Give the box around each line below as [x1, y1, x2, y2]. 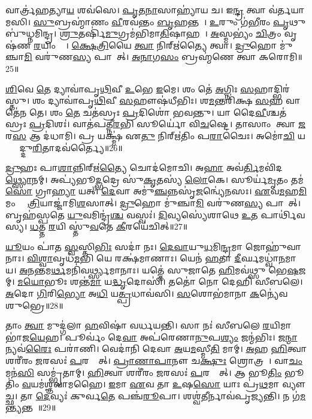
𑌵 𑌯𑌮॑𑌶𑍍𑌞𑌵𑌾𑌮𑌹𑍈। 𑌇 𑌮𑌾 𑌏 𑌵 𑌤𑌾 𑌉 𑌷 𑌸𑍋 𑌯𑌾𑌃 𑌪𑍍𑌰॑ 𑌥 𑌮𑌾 [22, 378, 280, 390]
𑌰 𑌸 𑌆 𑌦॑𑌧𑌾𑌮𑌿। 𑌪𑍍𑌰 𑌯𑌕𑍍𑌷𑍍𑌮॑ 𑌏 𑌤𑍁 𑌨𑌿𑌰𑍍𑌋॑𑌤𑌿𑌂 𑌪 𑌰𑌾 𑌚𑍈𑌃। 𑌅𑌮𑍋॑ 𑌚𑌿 [5, 129, 295, 141]
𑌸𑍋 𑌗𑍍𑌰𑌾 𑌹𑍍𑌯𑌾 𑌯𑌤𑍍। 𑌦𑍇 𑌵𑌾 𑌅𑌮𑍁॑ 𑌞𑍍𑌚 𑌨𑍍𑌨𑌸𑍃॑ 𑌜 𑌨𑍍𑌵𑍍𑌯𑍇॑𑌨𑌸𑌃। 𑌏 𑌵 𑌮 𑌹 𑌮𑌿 [5, 185, 307, 197]
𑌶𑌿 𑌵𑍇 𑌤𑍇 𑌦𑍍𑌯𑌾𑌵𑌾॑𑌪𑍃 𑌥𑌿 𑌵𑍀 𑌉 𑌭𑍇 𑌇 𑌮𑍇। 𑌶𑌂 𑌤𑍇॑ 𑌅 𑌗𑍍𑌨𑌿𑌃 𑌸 [5, 82, 255, 95]
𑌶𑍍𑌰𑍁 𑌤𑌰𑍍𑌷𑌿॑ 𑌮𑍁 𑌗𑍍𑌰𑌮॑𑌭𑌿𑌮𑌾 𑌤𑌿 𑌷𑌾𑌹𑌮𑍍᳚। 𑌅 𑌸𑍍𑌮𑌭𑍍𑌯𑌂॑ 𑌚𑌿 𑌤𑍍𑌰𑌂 [59, 27, 281, 40]
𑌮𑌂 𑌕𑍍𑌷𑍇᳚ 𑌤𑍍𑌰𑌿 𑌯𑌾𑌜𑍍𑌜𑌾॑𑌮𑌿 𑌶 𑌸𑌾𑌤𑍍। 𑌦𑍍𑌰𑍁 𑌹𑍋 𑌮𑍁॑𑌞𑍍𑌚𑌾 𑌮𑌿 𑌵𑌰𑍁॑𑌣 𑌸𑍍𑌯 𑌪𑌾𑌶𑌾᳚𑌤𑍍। [5, 196, 301, 209]
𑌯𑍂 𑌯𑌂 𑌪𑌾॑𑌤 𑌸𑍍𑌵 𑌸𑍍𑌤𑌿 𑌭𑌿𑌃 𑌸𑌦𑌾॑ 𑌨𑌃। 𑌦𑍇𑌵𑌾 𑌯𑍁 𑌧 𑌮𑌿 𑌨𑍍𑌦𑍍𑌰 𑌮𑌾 [5, 240, 243, 252]
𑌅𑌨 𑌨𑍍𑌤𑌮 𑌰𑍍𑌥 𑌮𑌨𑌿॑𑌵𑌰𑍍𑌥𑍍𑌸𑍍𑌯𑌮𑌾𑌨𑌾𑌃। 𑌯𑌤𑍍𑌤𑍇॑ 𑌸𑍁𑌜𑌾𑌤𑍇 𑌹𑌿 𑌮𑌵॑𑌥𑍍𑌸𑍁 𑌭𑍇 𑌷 [19, 263, 299, 276]
